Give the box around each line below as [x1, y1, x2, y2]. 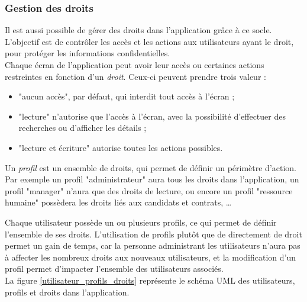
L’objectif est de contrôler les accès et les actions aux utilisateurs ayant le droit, [5, 35, 294, 47]
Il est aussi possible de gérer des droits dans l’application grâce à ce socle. [5, 24, 272, 36]
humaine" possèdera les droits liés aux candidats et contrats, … [5, 196, 232, 208]
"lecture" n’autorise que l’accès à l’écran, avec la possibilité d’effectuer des [18, 110, 286, 122]
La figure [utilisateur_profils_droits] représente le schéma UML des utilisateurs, [5, 274, 295, 286]
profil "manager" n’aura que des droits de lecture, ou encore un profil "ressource [5, 184, 293, 197]
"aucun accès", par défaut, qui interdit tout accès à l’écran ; [18, 90, 235, 102]
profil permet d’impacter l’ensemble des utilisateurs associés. [5, 262, 224, 275]
